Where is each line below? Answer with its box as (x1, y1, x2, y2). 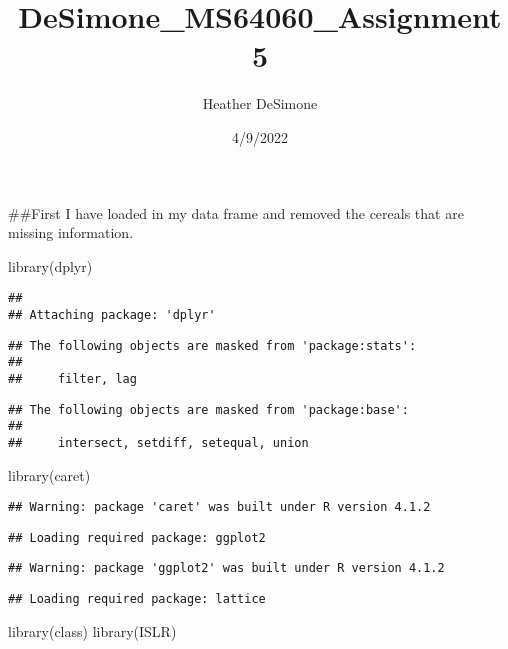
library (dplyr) (8, 255, 93, 276)
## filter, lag (8, 371, 137, 386)
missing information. (8, 222, 134, 243)
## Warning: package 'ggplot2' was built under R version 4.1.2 (8, 561, 445, 576)
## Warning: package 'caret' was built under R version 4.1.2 (8, 500, 431, 515)
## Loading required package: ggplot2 (8, 530, 266, 545)
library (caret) (8, 464, 91, 485)
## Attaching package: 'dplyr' (8, 307, 216, 322)
